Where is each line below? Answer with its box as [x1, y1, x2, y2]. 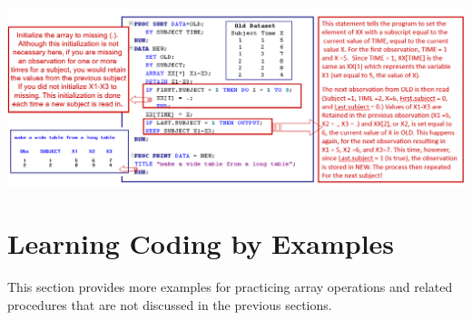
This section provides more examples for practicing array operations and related [7, 277, 453, 296]
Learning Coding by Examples [7, 225, 395, 262]
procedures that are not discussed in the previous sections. [7, 295, 332, 314]
